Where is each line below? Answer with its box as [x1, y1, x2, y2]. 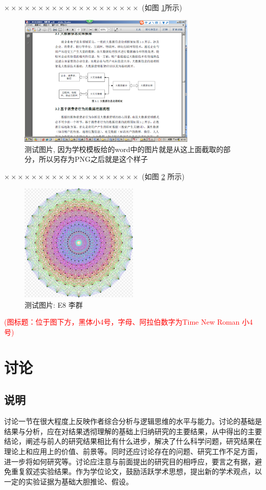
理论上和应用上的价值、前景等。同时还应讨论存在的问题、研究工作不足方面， [4, 446, 262, 457]
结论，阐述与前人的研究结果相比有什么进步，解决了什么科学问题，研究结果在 [4, 436, 262, 446]
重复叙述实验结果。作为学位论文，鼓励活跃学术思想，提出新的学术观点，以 [11, 466, 262, 477]
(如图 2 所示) [142, 171, 185, 181]
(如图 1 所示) [142, 2, 182, 12]
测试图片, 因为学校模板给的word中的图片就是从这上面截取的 [25, 143, 224, 154]
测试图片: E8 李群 [25, 299, 83, 310]
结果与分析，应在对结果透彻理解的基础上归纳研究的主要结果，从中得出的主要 [4, 425, 262, 436]
